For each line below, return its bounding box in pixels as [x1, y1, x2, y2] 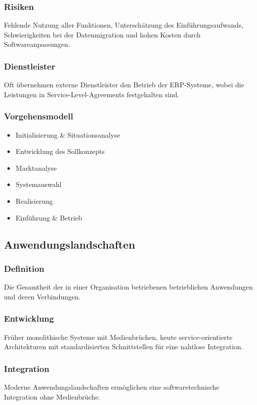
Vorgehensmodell [4, 110, 73, 122]
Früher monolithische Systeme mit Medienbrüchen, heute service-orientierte [4, 331, 233, 342]
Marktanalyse [15, 162, 57, 173]
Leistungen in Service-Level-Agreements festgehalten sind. [4, 89, 179, 99]
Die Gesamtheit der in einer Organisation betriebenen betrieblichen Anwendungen [4, 282, 253, 292]
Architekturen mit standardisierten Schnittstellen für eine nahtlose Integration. [4, 341, 243, 352]
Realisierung [15, 196, 53, 206]
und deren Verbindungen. [4, 291, 81, 301]
